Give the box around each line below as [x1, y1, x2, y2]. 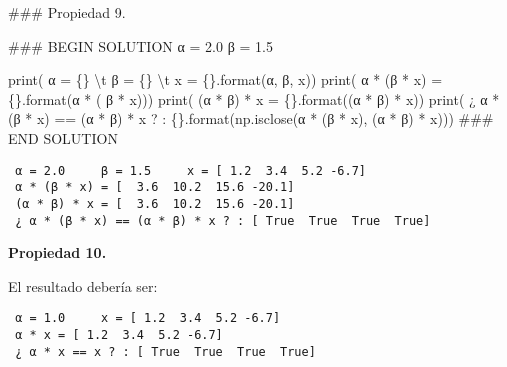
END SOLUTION [8, 127, 118, 148]
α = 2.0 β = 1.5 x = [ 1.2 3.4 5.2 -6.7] [15, 163, 366, 178]
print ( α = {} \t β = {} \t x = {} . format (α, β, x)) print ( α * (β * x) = [8, 69, 443, 90]
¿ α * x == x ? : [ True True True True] [15, 344, 316, 359]
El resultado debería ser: [8, 275, 158, 296]
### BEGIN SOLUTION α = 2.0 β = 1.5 [8, 35, 273, 56]
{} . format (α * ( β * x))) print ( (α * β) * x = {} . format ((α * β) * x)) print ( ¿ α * [8, 88, 500, 109]
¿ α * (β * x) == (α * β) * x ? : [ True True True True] [15, 213, 431, 228]
